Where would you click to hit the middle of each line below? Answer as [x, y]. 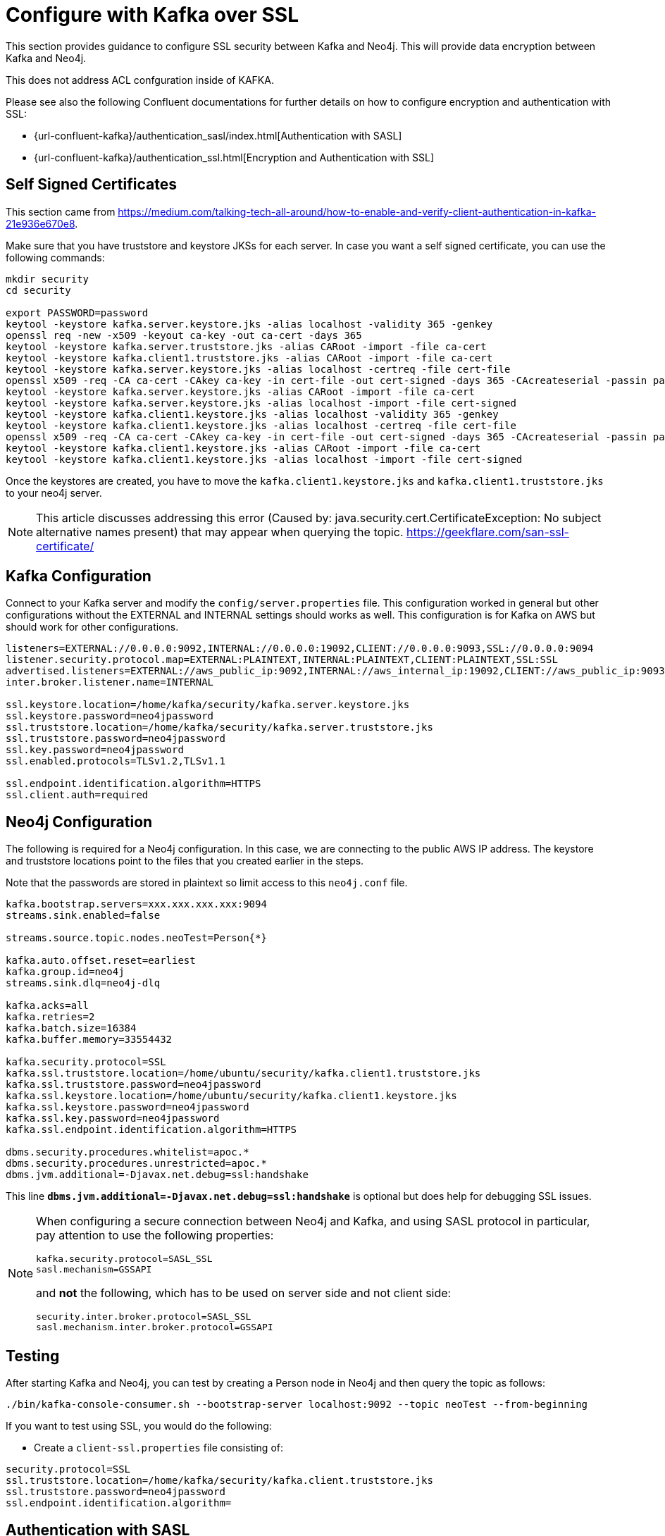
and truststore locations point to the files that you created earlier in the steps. [185, 861]
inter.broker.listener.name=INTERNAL [110, 682]
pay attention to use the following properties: [155, 1235]
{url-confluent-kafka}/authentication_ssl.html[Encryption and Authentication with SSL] [234, 157]
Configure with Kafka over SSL [153, 15]
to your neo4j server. [54, 493]
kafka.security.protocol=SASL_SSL [124, 1259]
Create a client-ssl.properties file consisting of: [159, 1448]
